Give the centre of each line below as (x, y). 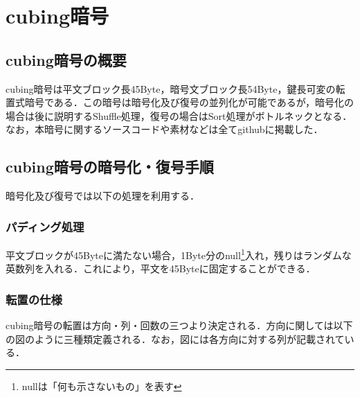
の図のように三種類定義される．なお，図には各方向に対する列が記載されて (175, 338)
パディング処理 (45, 226)
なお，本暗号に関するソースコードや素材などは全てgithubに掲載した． (164, 129)
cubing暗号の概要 (66, 59)
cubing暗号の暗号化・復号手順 (110, 167)
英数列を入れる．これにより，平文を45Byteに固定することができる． (161, 268)
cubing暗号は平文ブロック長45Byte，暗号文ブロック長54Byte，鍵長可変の (171, 88)
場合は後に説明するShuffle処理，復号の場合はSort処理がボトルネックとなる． (179, 115)
